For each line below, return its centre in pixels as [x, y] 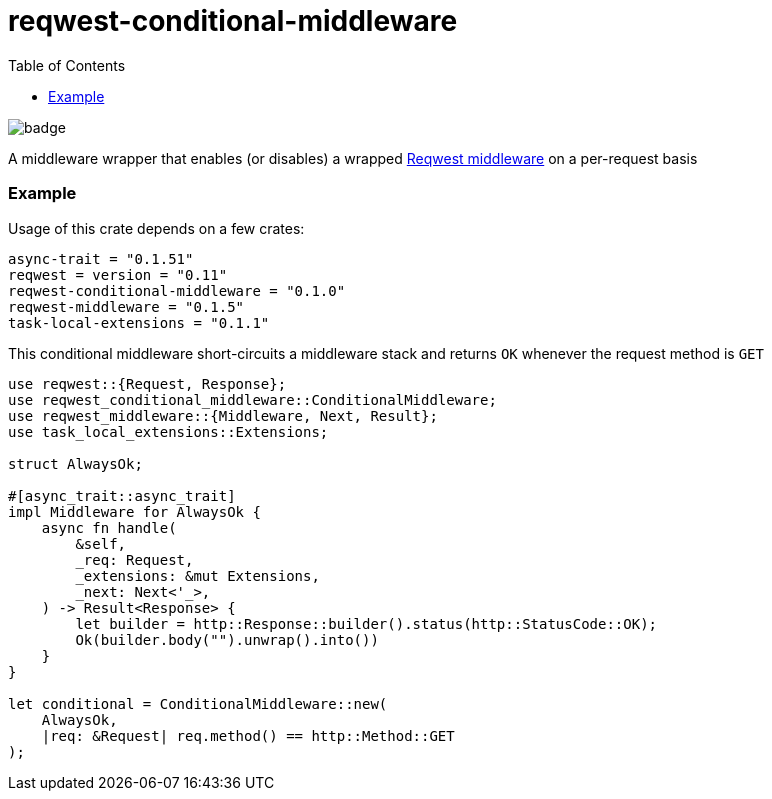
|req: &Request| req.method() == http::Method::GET [248, 735]
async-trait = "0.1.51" [101, 258]
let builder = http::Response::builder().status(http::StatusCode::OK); [366, 623]
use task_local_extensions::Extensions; [168, 431]
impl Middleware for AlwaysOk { [134, 511]
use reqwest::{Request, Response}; [147, 383]
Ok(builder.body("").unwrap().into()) [227, 639]
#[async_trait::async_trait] [122, 495]
